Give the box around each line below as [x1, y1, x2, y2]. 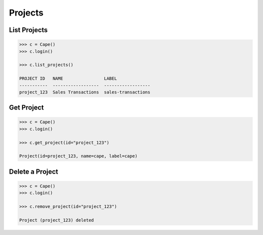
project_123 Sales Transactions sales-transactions [19, 89, 150, 95]
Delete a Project [9, 167, 58, 176]
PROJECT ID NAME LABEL [19, 76, 117, 81]
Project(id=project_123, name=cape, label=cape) [19, 153, 138, 159]
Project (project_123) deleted [19, 217, 94, 223]
